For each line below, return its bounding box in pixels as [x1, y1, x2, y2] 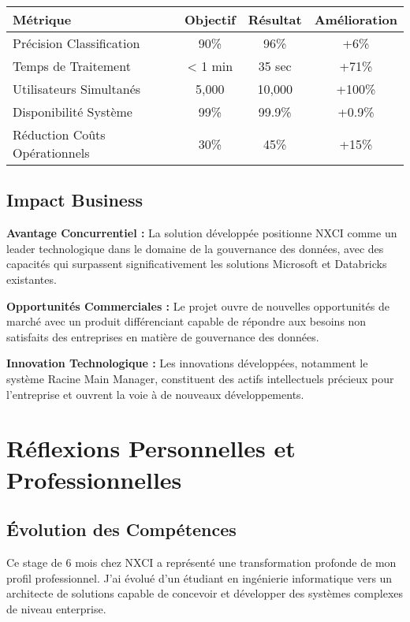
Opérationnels [13, 143, 90, 162]
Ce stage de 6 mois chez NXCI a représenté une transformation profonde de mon [6, 553, 397, 570]
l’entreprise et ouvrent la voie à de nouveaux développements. [6, 385, 304, 402]
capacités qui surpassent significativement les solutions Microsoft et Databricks [6, 255, 387, 272]
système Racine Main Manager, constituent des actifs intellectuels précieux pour [6, 370, 394, 386]
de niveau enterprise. [6, 600, 106, 616]
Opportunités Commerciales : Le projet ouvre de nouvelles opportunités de [6, 297, 390, 314]
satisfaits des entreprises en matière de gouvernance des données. [6, 328, 319, 345]
